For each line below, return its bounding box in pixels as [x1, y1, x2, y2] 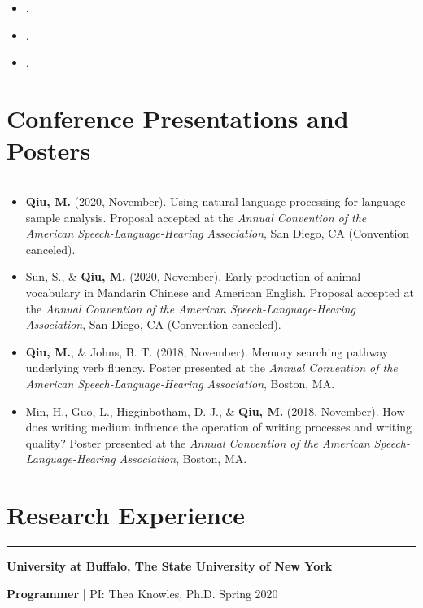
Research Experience [7, 498, 245, 531]
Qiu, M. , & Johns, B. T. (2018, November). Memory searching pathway [25, 343, 389, 360]
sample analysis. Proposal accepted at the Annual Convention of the [25, 208, 367, 225]
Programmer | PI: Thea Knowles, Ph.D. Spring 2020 [7, 584, 278, 601]
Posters [7, 133, 91, 167]
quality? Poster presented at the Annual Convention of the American [25, 434, 370, 451]
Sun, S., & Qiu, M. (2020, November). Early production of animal [25, 268, 361, 285]
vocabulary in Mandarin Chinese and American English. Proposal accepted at [25, 284, 415, 301]
